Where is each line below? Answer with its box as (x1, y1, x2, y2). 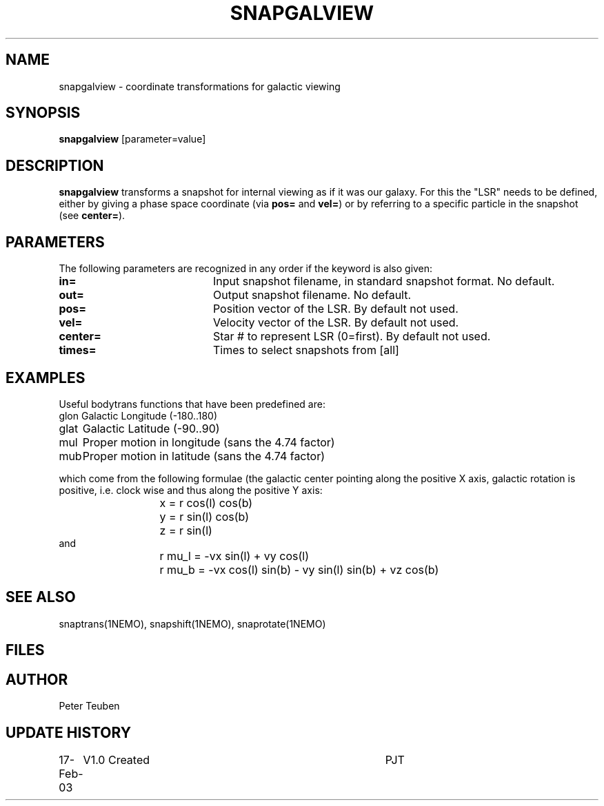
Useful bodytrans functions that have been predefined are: (59, 397, 325, 410)
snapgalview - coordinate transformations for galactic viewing (59, 80, 341, 92)
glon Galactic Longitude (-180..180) (59, 409, 218, 422)
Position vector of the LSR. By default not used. (212, 302, 459, 316)
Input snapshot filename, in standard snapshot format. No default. (212, 274, 555, 289)
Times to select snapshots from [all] (212, 343, 399, 358)
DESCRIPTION (6, 156, 104, 174)
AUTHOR (6, 670, 68, 688)
